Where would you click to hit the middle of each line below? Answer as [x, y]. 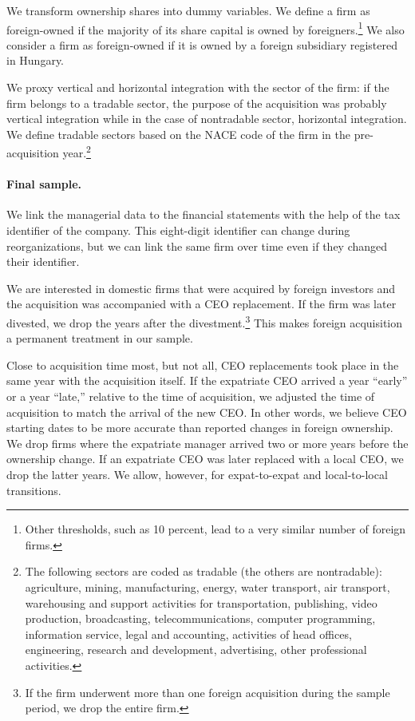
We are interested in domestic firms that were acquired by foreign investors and [201, 288]
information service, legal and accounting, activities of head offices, [188, 634]
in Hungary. [36, 60]
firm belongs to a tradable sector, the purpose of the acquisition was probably [197, 103]
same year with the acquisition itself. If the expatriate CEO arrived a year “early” [207, 380]
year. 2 [77, 152]
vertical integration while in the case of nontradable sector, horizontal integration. [207, 119]
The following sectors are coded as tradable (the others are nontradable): [204, 571]
